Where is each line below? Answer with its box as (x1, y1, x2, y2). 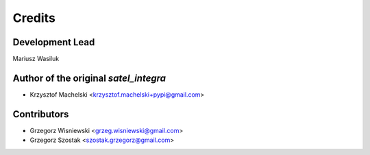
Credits (12, 10, 56, 25)
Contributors (12, 108, 69, 120)
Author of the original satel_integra (12, 72, 166, 84)
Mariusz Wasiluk (12, 55, 60, 63)
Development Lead (12, 36, 95, 48)
